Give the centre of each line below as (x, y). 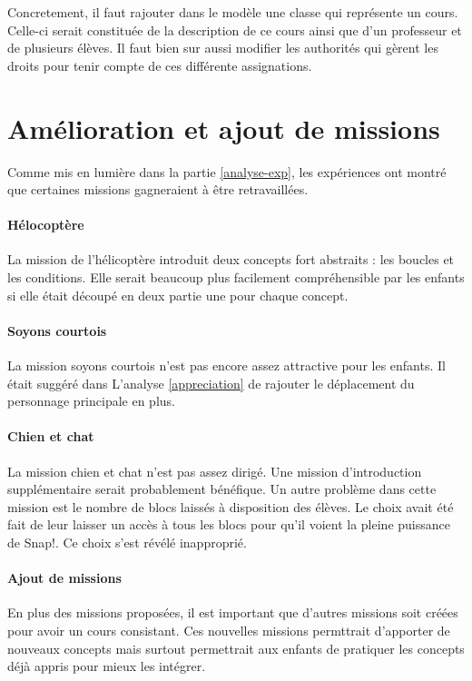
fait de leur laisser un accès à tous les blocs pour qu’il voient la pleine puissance (229, 524)
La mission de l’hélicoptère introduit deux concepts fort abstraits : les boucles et (231, 259)
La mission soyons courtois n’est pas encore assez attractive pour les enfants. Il (226, 365)
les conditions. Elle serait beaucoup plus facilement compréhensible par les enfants (236, 277)
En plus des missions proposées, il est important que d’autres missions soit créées (233, 612)
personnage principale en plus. (91, 401)
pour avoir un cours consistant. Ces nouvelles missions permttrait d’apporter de (229, 630)
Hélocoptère (46, 225)
